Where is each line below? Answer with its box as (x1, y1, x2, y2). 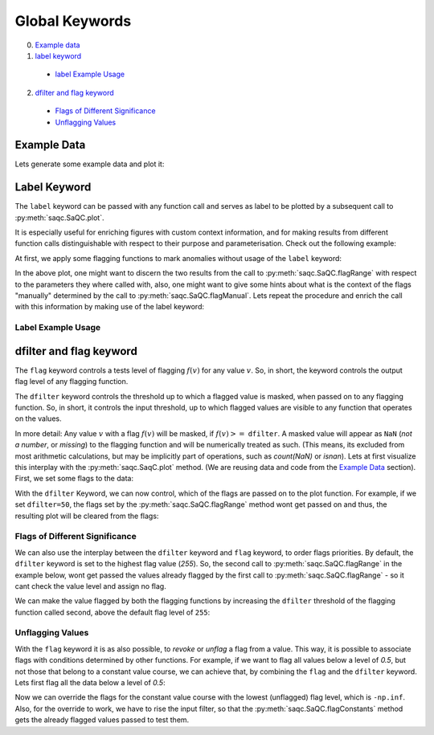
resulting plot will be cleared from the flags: (14, 511, 159, 521)
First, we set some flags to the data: (14, 474, 134, 484)
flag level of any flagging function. (14, 377, 129, 386)
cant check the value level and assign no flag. (14, 581, 166, 590)
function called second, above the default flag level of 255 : (14, 607, 211, 617)
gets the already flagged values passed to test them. (14, 715, 190, 725)
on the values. (14, 414, 62, 423)
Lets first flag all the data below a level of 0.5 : (14, 678, 166, 687)
